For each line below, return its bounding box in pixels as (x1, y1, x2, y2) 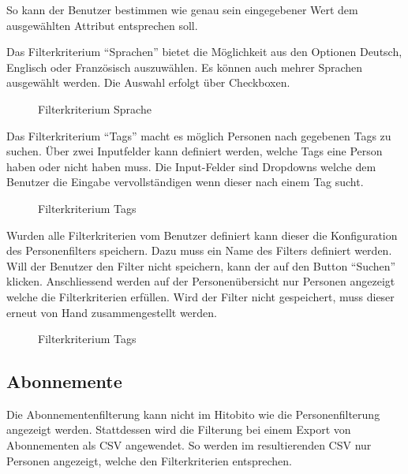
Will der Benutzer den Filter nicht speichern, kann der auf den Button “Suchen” (6, 257, 396, 274)
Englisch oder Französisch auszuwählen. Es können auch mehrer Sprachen (6, 58, 363, 75)
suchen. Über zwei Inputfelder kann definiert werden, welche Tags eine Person (6, 143, 383, 159)
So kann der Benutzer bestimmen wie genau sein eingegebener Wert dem (6, 2, 358, 17)
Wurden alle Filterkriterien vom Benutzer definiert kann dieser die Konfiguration (6, 226, 398, 243)
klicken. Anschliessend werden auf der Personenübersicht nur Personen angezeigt (6, 273, 395, 289)
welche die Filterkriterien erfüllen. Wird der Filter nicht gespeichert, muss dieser (6, 288, 395, 304)
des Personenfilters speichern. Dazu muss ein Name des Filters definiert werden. (6, 242, 392, 259)
